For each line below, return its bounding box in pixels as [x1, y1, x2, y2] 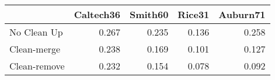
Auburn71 [218, 8, 266, 21]
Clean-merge [9, 42, 61, 55]
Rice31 [177, 8, 210, 21]
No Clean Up [9, 25, 63, 39]
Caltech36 [74, 8, 120, 21]
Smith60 [129, 8, 169, 21]
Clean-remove [9, 59, 65, 72]
